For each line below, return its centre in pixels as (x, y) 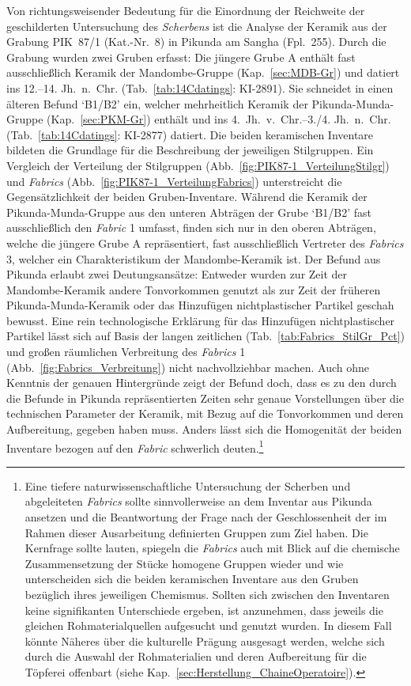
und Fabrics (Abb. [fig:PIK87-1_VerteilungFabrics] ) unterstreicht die (174, 181)
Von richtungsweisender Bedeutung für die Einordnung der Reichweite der (186, 10)
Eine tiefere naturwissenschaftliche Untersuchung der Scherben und (188, 485)
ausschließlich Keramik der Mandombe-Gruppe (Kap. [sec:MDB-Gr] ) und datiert (203, 72)
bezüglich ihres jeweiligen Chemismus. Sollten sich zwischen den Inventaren (207, 595)
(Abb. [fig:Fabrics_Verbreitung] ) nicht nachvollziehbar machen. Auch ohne (188, 367)
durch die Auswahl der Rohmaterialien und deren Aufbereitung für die (196, 656)
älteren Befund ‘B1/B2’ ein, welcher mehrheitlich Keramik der (157, 103)
